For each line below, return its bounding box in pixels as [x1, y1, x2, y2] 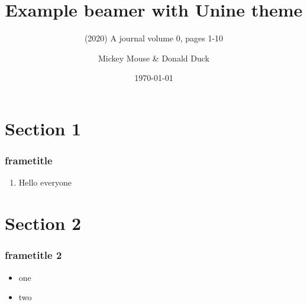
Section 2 [5, 211, 82, 235]
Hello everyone [18, 176, 72, 189]
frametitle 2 [5, 248, 62, 262]
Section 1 [5, 116, 82, 140]
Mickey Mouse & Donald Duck [98, 51, 209, 64]
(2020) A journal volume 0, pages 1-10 [84, 32, 224, 44]
